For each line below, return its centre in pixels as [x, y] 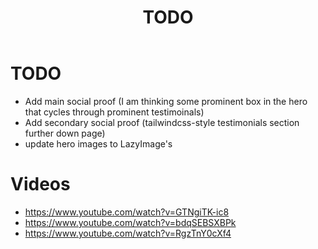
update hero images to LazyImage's [98, 143]
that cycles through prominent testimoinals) [114, 112]
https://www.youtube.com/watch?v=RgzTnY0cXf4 [128, 233]
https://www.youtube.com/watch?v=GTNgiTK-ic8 [127, 212]
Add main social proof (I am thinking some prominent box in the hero [166, 101]
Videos [40, 184]
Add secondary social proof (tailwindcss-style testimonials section [162, 122]
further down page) [65, 133]
